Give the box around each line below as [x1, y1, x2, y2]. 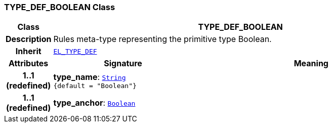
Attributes [9, 58, 49, 69]
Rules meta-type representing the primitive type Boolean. [53, 34, 272, 45]
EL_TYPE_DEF [53, 47, 97, 55]
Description [6, 34, 52, 45]
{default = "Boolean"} [53, 81, 137, 90]
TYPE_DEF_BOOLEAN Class [4, 2, 115, 12]
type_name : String [53, 71, 126, 82]
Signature [104, 58, 142, 69]
